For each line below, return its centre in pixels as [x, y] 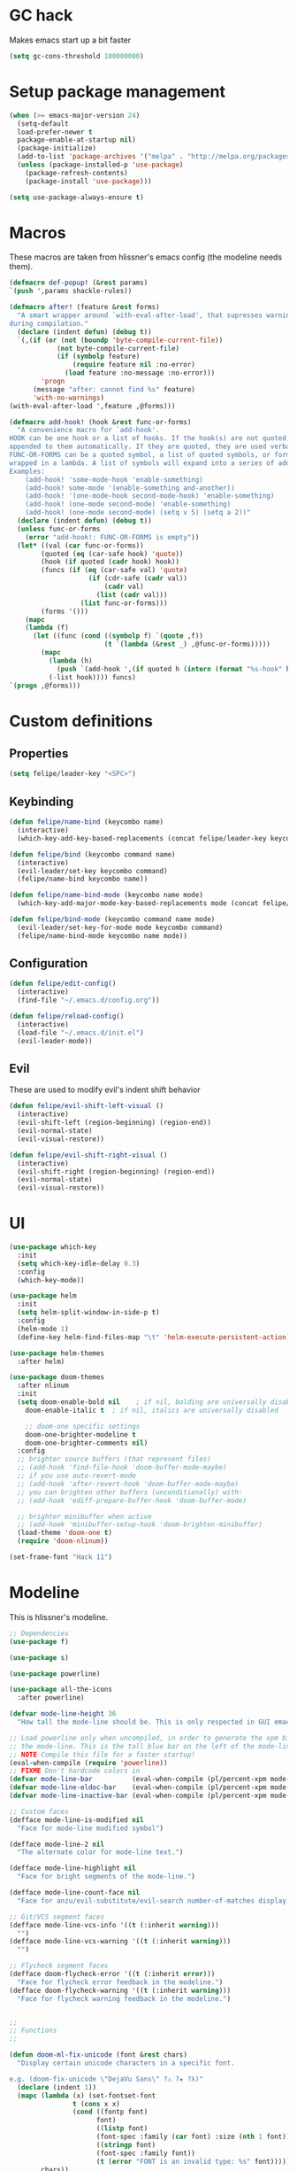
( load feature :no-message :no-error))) [140, 373]
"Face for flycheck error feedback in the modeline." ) [120, 1982]
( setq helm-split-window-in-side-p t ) [89, 1313]
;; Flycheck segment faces [59, 1966]
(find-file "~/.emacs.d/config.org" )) [89, 1000]
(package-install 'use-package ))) [88, 181]
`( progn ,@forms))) [45, 686]
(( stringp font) [126, 2144]
